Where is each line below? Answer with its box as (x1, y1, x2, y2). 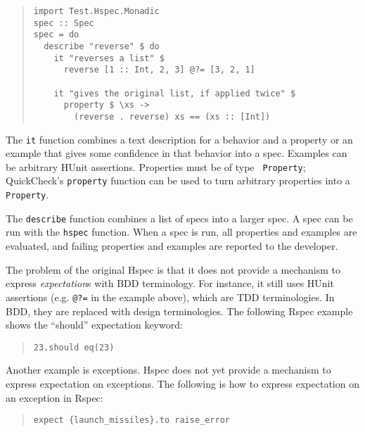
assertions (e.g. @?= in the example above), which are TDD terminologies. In (6, 289, 335, 304)
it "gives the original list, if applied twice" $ (53, 88, 296, 99)
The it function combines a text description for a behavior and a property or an (6, 132, 353, 146)
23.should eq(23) (33, 342, 115, 352)
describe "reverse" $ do (44, 41, 160, 51)
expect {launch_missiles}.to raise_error (33, 415, 230, 426)
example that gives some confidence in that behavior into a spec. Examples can (6, 146, 347, 160)
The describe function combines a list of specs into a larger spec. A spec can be (6, 210, 353, 225)
